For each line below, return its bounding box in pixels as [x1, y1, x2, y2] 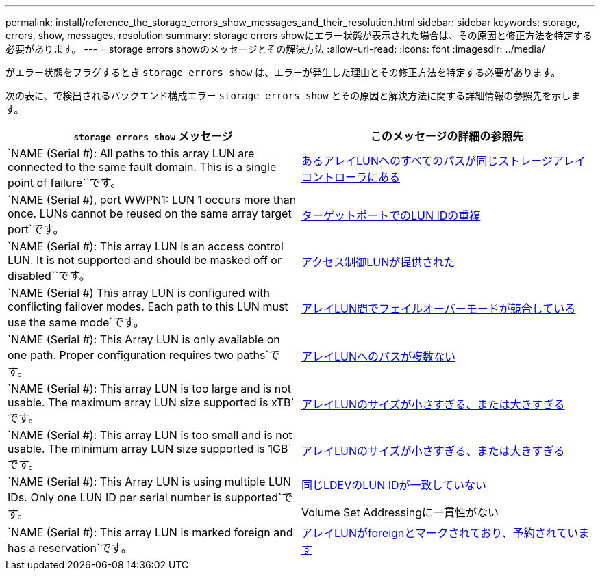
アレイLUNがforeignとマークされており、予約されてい [301, 526, 579, 540]
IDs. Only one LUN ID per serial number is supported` [8, 490, 282, 504]
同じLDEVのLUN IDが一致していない [301, 478, 487, 492]
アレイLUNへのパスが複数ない [301, 350, 456, 363]
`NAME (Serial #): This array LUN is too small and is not [8, 428, 292, 442]
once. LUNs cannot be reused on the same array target [8, 207, 292, 220]
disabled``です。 [8, 269, 90, 283]
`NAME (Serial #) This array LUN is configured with [8, 286, 270, 300]
